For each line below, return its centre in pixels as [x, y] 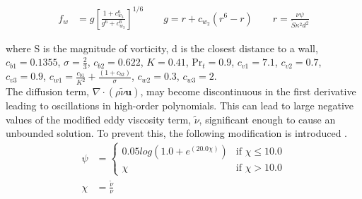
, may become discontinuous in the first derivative [248, 91]
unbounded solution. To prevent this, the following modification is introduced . [177, 133]
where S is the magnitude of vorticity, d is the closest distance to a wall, [162, 48]
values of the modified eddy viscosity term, [98, 119]
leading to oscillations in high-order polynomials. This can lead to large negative [180, 105]
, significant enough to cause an [267, 119]
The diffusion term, [47, 91]
